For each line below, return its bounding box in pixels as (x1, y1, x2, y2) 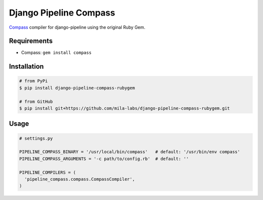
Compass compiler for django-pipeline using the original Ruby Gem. (9, 24, 146, 30)
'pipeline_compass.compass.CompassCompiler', (24, 176, 135, 182)
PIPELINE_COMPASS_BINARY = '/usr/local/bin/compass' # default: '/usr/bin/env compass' (19, 149, 241, 155)
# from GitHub (19, 99, 53, 104)
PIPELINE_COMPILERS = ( (19, 169, 76, 175)
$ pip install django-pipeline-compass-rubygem (19, 85, 135, 91)
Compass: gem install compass (21, 50, 92, 55)
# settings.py (19, 135, 53, 141)
